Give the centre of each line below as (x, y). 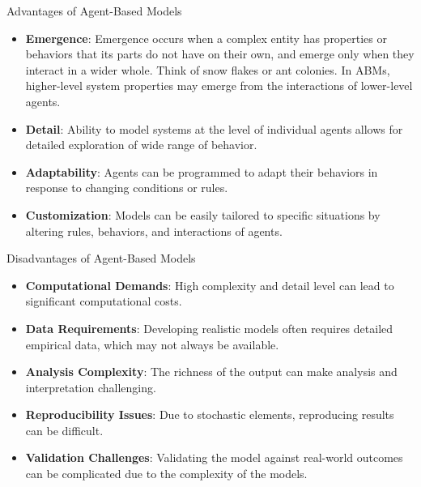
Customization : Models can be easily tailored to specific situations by (203, 214)
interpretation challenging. (91, 387)
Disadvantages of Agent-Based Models (101, 258)
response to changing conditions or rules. (127, 188)
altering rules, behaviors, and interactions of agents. (154, 231)
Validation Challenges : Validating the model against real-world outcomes (214, 457)
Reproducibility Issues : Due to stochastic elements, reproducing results (210, 414)
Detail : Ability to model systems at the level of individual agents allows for (214, 128)
